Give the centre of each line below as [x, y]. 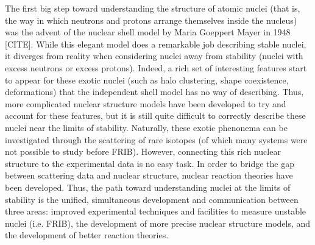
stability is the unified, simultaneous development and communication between [152, 199]
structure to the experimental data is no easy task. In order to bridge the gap [150, 163]
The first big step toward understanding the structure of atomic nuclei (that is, [153, 8]
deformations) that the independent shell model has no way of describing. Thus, [154, 92]
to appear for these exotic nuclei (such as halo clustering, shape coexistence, [147, 80]
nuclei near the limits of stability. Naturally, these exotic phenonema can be [146, 127]
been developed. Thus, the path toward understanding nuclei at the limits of [148, 187]
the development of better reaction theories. [87, 235]
